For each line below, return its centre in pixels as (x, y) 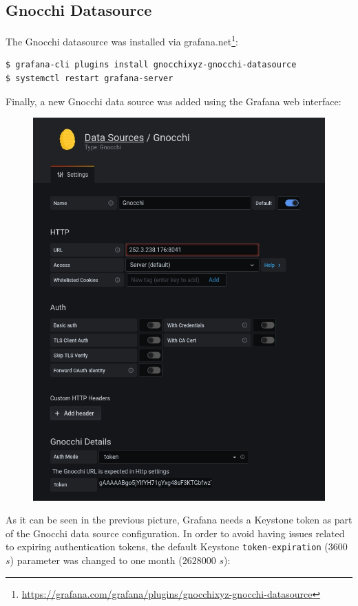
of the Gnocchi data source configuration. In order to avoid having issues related (175, 533)
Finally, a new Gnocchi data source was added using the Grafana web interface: (173, 101)
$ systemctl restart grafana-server (89, 79)
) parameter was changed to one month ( (96, 560)
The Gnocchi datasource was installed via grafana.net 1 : (122, 40)
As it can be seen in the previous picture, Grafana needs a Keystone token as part (179, 520)
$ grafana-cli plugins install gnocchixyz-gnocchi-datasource (151, 65)
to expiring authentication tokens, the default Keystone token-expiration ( (167, 547)
